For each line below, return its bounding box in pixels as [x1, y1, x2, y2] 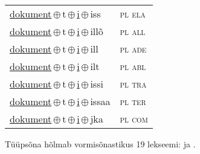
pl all [120, 24, 146, 38]
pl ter [120, 94, 146, 108]
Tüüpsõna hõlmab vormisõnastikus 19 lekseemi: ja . [5, 138, 196, 150]
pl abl [120, 59, 146, 73]
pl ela [120, 7, 146, 21]
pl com [120, 112, 148, 126]
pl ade [120, 42, 147, 56]
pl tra [120, 77, 147, 91]
